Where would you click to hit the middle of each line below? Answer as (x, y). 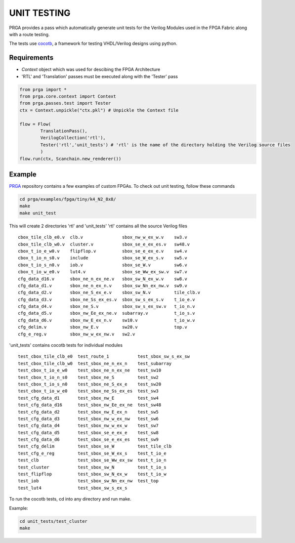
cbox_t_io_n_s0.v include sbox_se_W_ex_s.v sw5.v (103, 258)
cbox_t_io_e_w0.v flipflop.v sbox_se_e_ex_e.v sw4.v (103, 251)
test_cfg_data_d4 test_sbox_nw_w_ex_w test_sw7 (88, 426)
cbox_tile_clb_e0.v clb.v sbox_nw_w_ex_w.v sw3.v (103, 237)
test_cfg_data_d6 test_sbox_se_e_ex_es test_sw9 (88, 439)
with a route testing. (29, 34)
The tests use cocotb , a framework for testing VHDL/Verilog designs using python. (93, 43)
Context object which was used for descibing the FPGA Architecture (91, 70)
